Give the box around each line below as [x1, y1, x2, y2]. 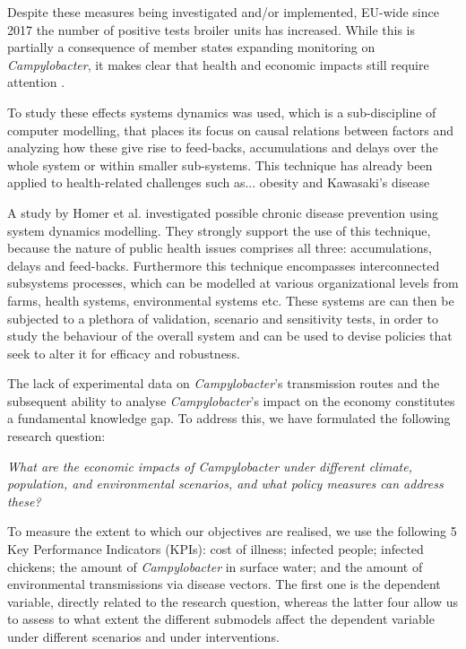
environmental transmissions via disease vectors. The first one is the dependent [7, 575, 441, 593]
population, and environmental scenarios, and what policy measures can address [7, 474, 444, 493]
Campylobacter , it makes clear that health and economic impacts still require [7, 55, 429, 74]
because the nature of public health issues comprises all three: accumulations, [7, 238, 432, 257]
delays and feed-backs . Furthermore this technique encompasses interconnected [7, 255, 440, 274]
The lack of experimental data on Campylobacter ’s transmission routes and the [7, 374, 440, 393]
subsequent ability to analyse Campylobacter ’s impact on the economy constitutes [7, 391, 455, 410]
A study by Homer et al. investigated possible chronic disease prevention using [7, 203, 438, 221]
